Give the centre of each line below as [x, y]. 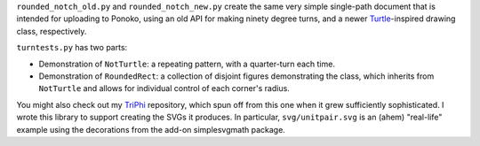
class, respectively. [52, 31]
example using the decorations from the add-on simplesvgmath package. [151, 129]
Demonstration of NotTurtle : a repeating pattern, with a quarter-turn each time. [187, 64]
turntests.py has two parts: [72, 48]
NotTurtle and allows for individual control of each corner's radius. [164, 88]
